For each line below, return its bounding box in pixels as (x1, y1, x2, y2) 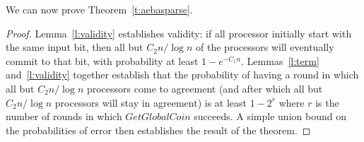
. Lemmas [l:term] (241, 53, 319, 68)
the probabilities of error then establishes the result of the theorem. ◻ (6, 122, 311, 137)
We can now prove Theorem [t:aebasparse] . (6, 2, 193, 16)
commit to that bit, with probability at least (6, 53, 199, 68)
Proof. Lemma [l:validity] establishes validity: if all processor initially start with (6, 25, 352, 40)
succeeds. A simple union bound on (194, 109, 346, 124)
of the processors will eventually (196, 40, 334, 54)
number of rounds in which (6, 109, 122, 124)
